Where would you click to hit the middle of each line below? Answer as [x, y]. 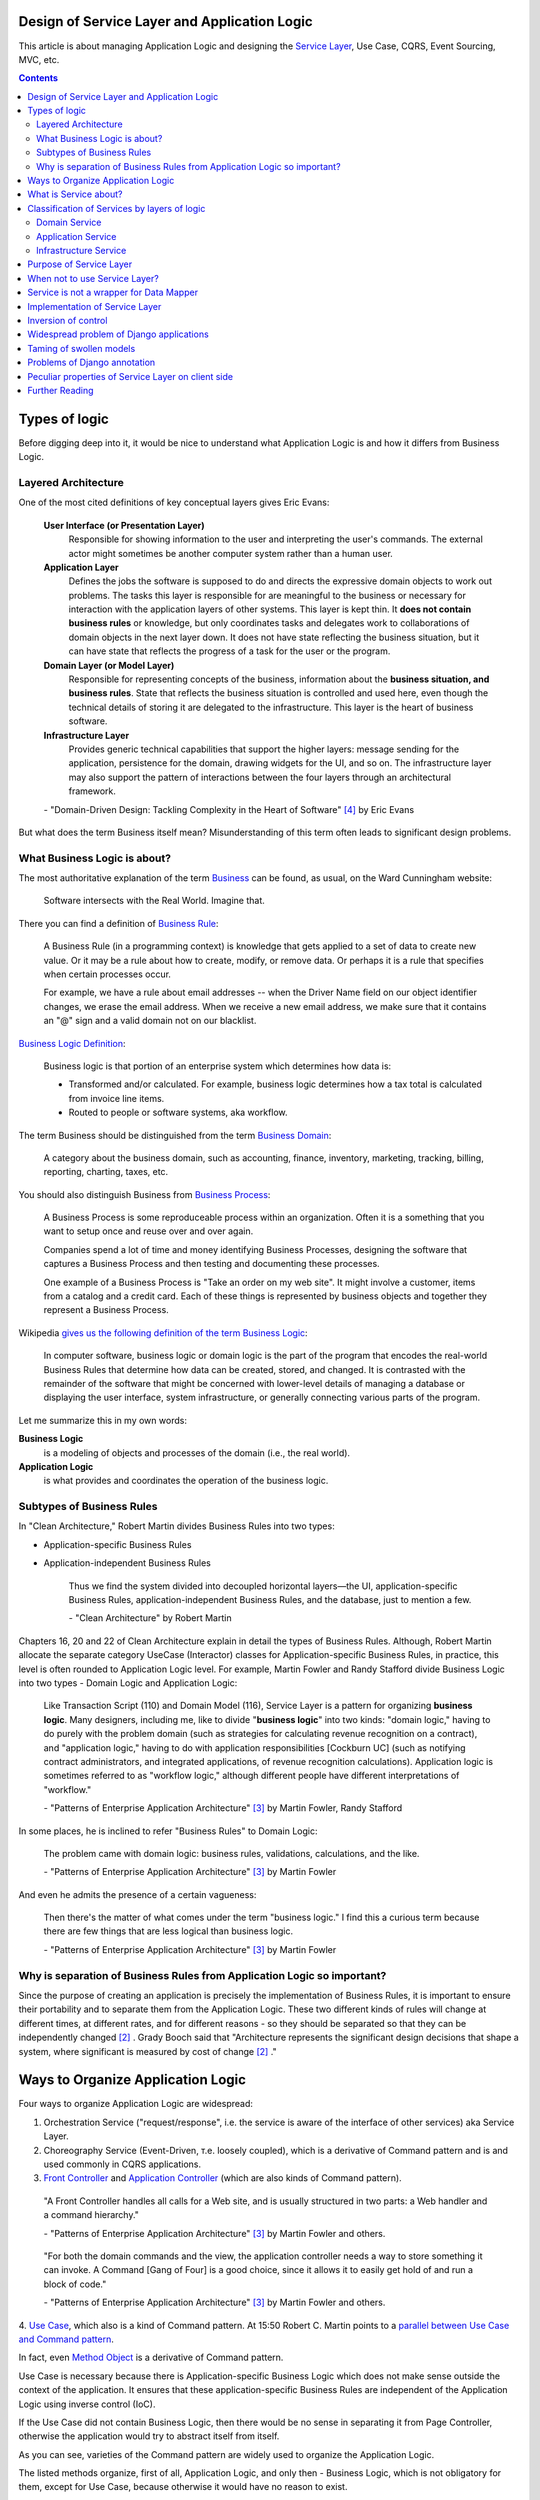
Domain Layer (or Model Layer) [109, 665]
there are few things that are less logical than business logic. [168, 1931]
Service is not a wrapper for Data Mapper [113, 292]
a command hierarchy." [91, 2215]
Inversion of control [67, 320]
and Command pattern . [66, 2339]
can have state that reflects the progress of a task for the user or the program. [229, 651]
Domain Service [69, 222]
